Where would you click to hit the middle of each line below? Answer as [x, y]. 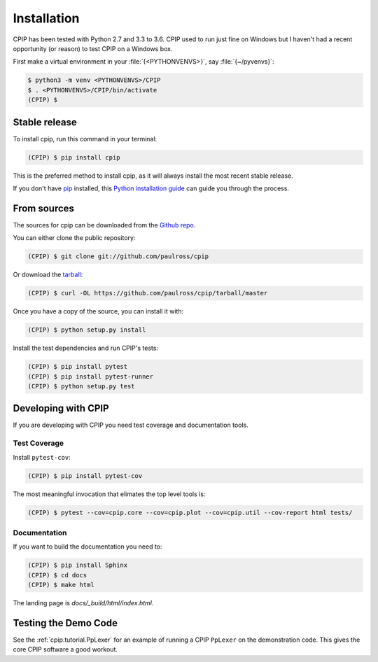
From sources [44, 208]
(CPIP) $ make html [61, 585]
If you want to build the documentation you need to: [87, 547]
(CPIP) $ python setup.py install [87, 330]
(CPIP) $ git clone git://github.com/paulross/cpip [118, 256]
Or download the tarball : [48, 275]
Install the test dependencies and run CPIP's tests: [86, 348]
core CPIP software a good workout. [65, 649]
